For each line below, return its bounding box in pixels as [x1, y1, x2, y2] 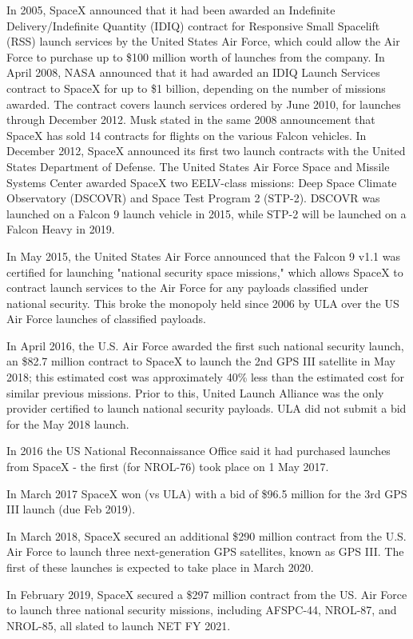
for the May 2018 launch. [6, 415, 129, 432]
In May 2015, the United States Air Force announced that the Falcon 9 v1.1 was [6, 247, 400, 264]
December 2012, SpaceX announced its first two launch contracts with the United [6, 142, 406, 159]
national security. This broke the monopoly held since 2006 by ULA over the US [6, 294, 399, 311]
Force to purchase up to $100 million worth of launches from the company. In [6, 48, 385, 65]
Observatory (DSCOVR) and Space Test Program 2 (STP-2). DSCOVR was [6, 190, 380, 206]
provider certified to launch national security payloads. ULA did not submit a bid [6, 400, 407, 417]
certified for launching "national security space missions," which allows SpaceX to [6, 263, 403, 280]
